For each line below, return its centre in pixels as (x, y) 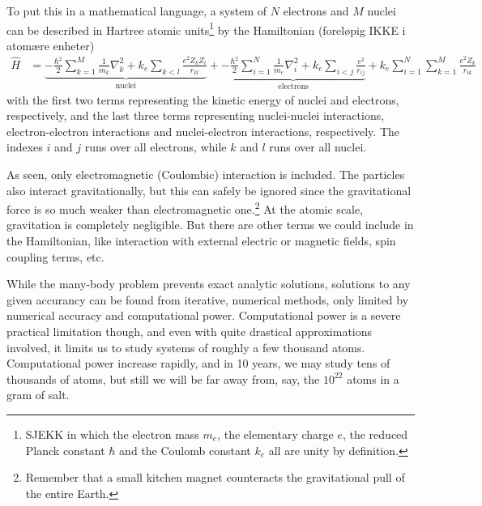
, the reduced (375, 434)
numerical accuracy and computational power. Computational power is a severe (204, 315)
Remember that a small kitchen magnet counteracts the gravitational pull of (215, 477)
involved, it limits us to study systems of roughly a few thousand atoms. (186, 347)
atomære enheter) (51, 45)
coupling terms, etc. (55, 256)
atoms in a (373, 378)
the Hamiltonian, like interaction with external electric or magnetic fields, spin (201, 241)
